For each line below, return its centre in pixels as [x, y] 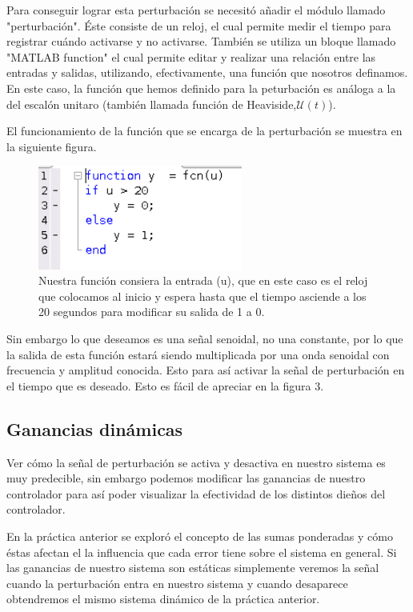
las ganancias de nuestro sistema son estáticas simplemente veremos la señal [193, 568]
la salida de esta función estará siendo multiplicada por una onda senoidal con [198, 354]
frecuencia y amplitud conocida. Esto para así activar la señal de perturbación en [206, 370]
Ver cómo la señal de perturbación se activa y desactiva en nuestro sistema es [196, 462]
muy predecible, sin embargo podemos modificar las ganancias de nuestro [186, 478]
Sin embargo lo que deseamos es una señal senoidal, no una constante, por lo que [205, 339]
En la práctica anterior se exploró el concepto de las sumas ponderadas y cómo [200, 536]
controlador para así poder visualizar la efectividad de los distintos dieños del [196, 493]
